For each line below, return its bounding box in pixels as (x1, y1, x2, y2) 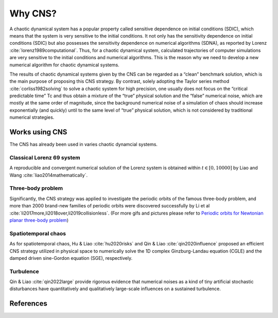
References (9, 299, 47, 308)
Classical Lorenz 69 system (9, 154, 80, 161)
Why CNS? (9, 8, 57, 19)
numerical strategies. (9, 114, 55, 120)
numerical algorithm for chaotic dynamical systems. (9, 62, 119, 68)
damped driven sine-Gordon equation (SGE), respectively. (9, 255, 133, 261)
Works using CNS (9, 128, 67, 136)
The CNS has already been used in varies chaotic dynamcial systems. (9, 142, 158, 148)
